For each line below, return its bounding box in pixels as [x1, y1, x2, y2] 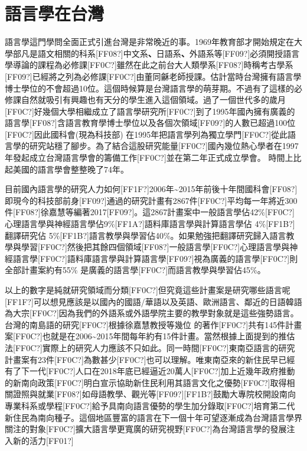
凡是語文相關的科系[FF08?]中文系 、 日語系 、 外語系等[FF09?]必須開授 [21, 47, 283, 59]
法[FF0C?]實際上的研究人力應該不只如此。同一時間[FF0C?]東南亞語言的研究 [5, 341, 295, 353]
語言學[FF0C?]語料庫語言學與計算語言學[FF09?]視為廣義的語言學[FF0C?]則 [12, 252, 298, 264]
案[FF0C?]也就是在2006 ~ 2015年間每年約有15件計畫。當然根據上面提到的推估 [5, 330, 295, 342]
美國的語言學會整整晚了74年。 [12, 163, 129, 175]
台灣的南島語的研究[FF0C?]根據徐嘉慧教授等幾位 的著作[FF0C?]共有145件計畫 [5, 318, 302, 330]
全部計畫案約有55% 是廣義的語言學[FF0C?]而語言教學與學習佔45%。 [5, 264, 266, 276]
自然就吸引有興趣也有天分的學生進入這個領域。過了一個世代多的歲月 [21, 93, 286, 106]
